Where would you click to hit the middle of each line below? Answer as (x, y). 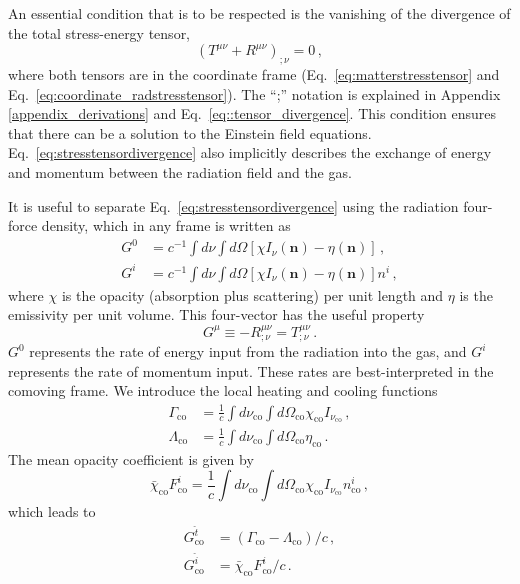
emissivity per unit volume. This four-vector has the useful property (216, 314)
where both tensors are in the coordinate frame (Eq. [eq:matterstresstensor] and (254, 73)
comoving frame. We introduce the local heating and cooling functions (223, 390)
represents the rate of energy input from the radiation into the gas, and (248, 351)
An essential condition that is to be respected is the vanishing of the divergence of (259, 13)
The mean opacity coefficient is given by (131, 458)
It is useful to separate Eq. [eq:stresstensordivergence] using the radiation (233, 205)
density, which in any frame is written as (166, 225)
